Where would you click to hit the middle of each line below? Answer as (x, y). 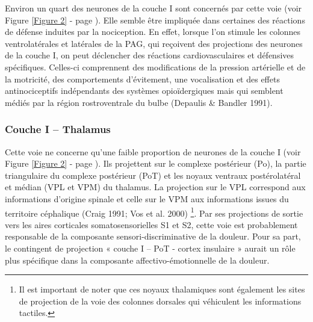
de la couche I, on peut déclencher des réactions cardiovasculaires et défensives (150, 55)
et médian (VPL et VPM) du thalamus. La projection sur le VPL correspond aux (155, 187)
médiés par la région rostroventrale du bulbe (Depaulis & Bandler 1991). (139, 102)
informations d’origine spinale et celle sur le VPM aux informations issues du (147, 198)
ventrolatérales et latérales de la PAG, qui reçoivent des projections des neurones (154, 43)
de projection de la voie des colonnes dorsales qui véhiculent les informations (160, 301)
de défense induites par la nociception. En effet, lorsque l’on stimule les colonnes (153, 32)
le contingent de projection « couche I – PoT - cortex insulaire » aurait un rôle (150, 248)
